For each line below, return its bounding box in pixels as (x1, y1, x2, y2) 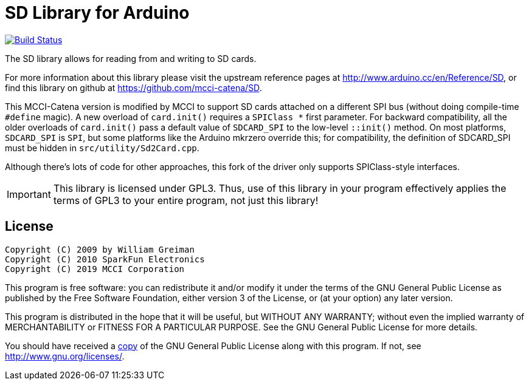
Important (7, 188, 51, 200)
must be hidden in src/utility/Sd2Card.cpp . (5, 142, 199, 153)
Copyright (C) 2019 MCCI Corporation (5, 264, 185, 274)
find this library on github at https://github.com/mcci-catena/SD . (5, 82, 262, 93)
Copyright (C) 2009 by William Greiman (5, 244, 195, 254)
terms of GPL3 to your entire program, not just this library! (53, 194, 319, 206)
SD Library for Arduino (5, 2, 190, 23)
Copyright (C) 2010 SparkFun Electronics (5, 254, 205, 264)
